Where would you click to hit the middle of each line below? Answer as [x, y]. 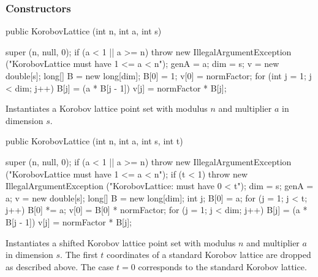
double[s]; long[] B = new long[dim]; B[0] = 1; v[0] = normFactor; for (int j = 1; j [159, 76]
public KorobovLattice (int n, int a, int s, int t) [94, 141]
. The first [79, 255]
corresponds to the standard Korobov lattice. [222, 266]
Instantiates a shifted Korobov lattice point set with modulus [121, 242]
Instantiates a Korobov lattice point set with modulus [107, 108]
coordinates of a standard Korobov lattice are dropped [209, 255]
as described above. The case [60, 266]
